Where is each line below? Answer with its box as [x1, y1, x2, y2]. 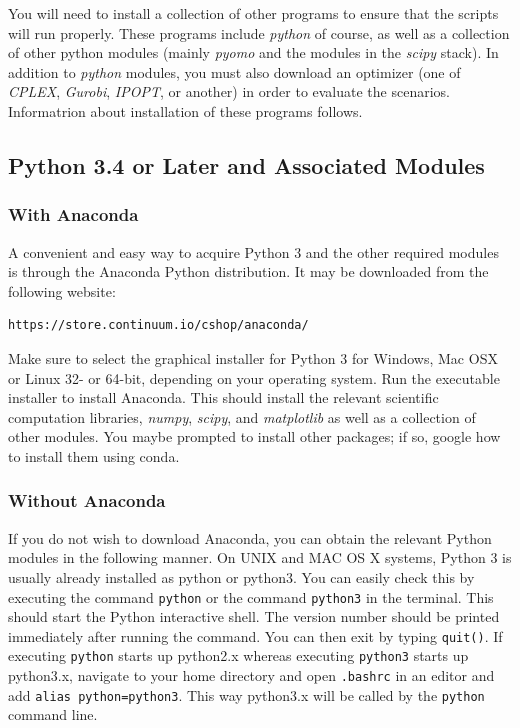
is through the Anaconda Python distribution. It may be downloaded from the [8, 261, 489, 282]
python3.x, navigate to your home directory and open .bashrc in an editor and [8, 665, 495, 686]
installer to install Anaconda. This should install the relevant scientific [8, 387, 439, 408]
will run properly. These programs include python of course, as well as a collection [8, 22, 510, 43]
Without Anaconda [8, 488, 166, 513]
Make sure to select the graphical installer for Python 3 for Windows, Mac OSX [8, 347, 498, 368]
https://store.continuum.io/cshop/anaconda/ [8, 318, 309, 333]
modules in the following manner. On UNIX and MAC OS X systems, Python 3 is [8, 547, 512, 568]
